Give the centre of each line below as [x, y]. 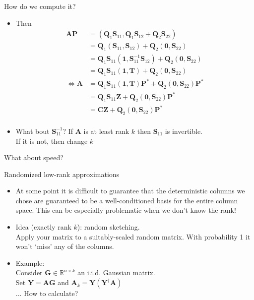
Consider [29, 272]
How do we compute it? [40, 6]
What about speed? [34, 157]
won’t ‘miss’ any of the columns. [65, 246]
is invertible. [184, 131]
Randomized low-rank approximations [62, 174]
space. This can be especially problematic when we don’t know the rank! [126, 210]
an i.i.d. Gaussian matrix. [116, 272]
